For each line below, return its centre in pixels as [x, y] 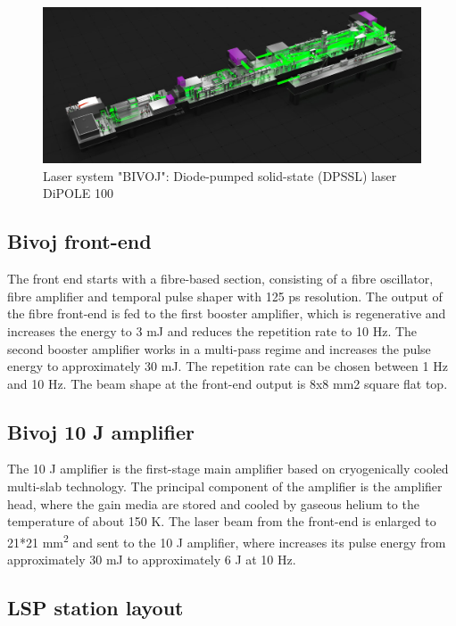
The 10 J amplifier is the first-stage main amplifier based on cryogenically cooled [228, 469]
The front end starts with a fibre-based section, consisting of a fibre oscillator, [220, 279]
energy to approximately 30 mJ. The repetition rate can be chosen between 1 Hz [228, 366]
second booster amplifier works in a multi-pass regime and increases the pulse [219, 348]
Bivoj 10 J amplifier [101, 431]
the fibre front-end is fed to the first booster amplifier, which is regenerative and [227, 313]
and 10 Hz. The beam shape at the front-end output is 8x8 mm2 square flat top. [228, 383]
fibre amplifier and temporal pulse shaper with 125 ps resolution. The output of [225, 296]
